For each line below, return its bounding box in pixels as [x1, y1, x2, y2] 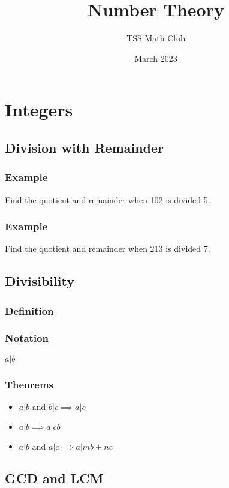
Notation [5, 330, 49, 345]
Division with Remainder [5, 138, 164, 156]
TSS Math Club [126, 32, 185, 44]
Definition [5, 303, 54, 318]
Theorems [5, 376, 54, 391]
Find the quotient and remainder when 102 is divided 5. [5, 193, 210, 206]
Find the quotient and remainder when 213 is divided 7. [5, 242, 210, 255]
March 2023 [134, 52, 177, 64]
